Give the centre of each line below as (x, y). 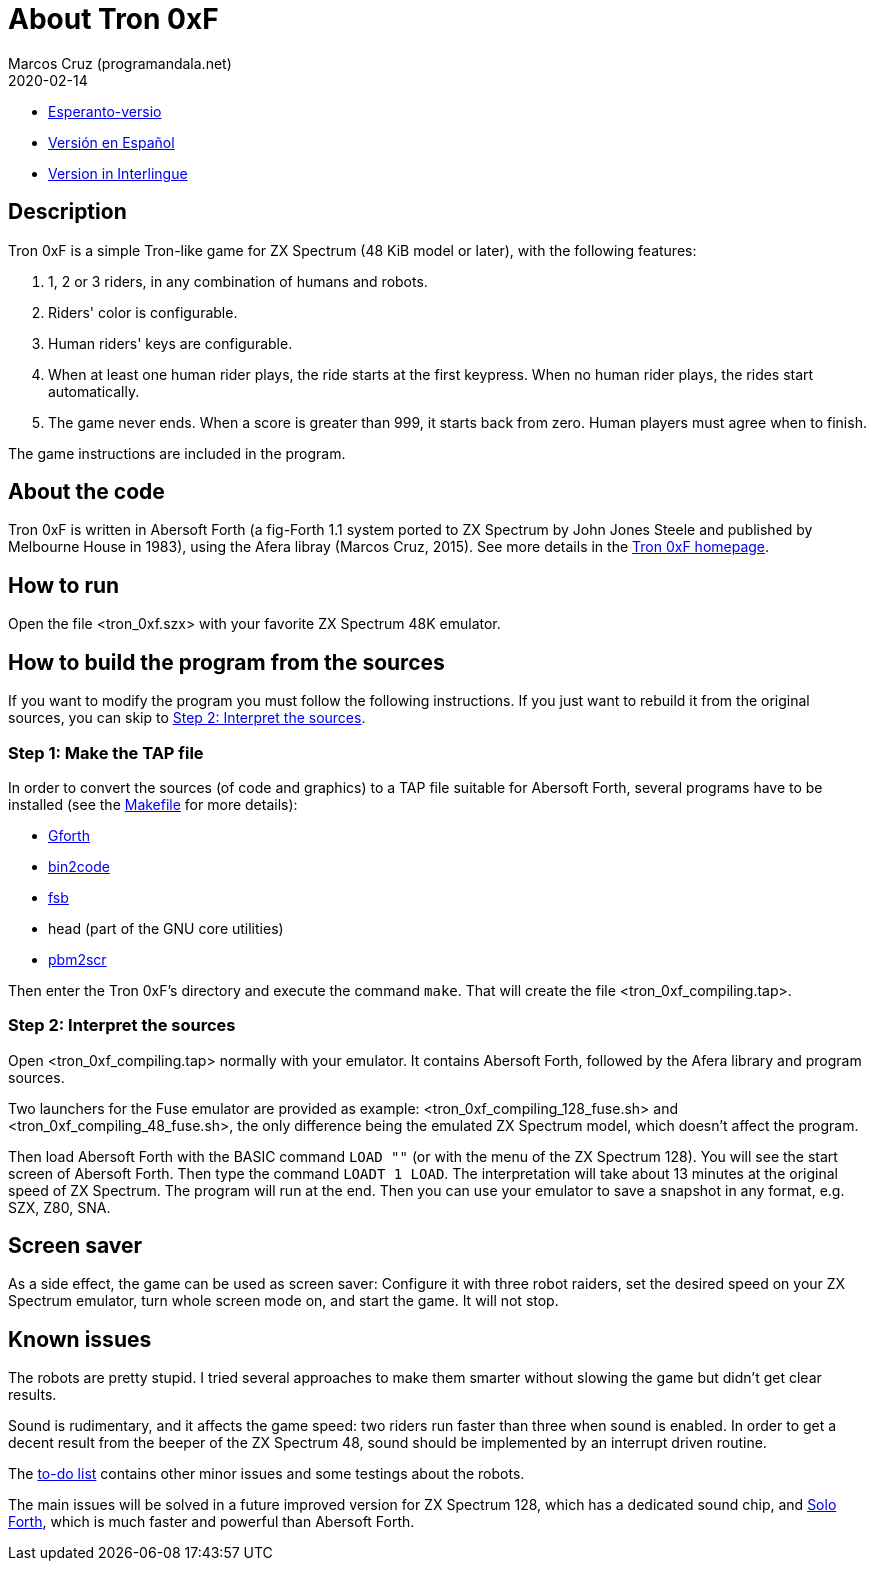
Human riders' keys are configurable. (170, 343)
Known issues (80, 1339)
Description (67, 212)
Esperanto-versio (105, 111)
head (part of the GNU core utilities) (166, 928)
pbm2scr (77, 959)
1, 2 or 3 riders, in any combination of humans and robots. (238, 281)
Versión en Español (111, 142)
